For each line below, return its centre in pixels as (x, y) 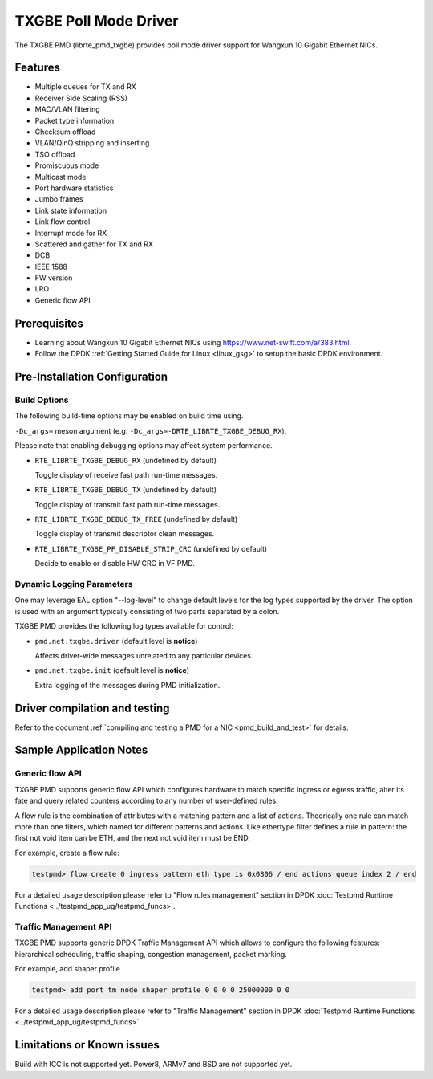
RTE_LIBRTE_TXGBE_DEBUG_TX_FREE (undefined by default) (136, 519)
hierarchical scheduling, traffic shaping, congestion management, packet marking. (151, 954)
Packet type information (75, 120)
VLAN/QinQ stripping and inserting (92, 143)
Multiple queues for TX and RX (85, 87)
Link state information (71, 210)
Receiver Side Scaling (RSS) (81, 98)
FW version (54, 278)
